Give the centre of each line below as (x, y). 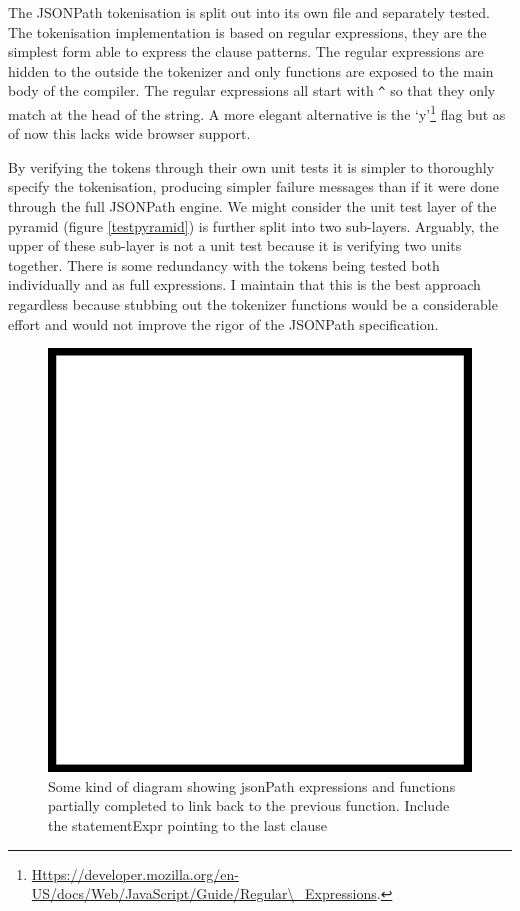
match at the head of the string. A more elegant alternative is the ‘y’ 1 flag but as (257, 112)
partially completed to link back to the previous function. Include (249, 805)
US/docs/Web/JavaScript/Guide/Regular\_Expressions (204, 893)
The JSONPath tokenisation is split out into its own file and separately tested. (249, 12)
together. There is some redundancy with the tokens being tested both (224, 264)
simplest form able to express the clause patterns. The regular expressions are (246, 51)
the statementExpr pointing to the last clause (187, 825)
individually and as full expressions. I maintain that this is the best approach (244, 284)
